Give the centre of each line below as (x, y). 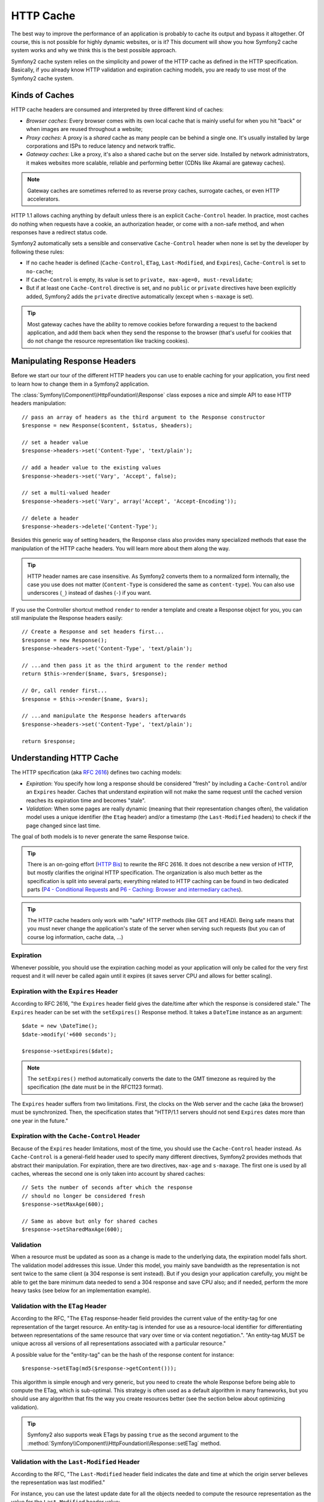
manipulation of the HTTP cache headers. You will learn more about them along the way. (121, 548)
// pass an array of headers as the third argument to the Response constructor (144, 417)
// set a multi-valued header (66, 493)
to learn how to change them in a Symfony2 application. (80, 384)
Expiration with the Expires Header (64, 991)
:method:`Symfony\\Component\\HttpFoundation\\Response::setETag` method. (124, 1443)
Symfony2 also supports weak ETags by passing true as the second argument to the (133, 1435)
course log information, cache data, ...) (75, 937)
